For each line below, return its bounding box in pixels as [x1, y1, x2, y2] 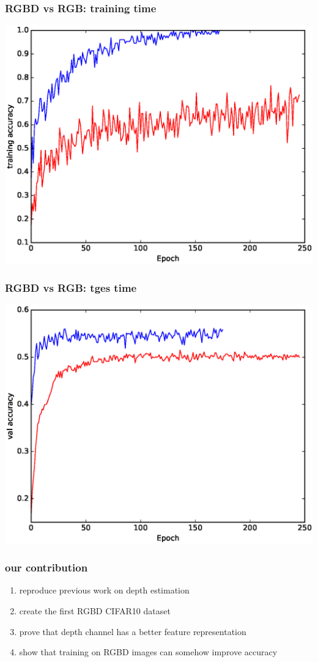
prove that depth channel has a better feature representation [19, 625, 246, 638]
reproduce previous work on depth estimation [19, 584, 190, 597]
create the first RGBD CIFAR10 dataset [19, 604, 171, 617]
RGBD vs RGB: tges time [5, 280, 137, 296]
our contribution [5, 560, 88, 575]
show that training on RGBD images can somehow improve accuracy [19, 645, 278, 658]
